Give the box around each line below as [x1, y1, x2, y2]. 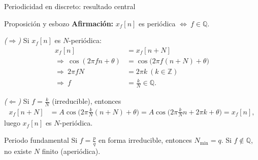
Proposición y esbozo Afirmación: [4, 18, 114, 28]
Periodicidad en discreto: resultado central [4, 1, 136, 11]
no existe [4, 145, 32, 156]
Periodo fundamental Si [4, 135, 78, 145]
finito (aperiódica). [42, 145, 101, 156]
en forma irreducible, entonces [98, 135, 192, 145]
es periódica [139, 18, 176, 28]
